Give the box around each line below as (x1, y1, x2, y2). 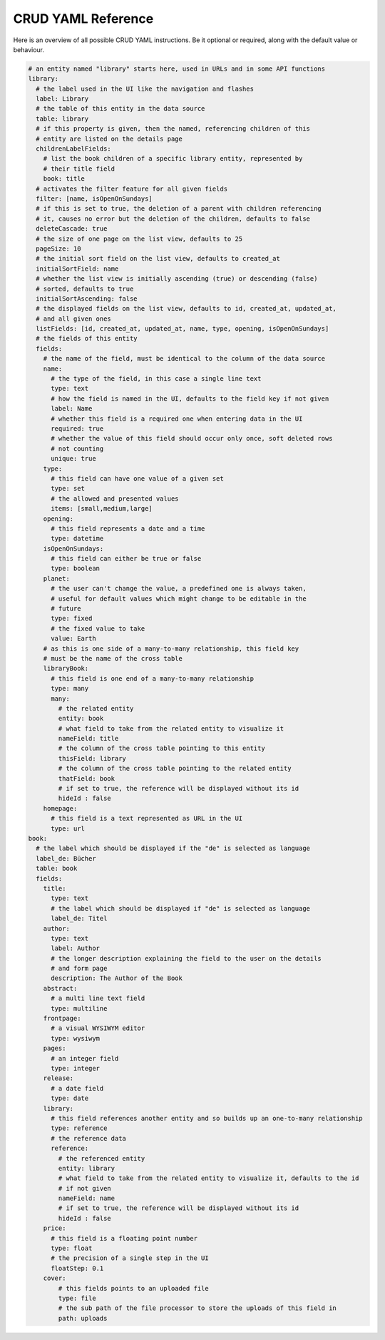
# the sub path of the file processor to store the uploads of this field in (58, 1304, 337, 1312)
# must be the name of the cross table (43, 654, 183, 662)
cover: (43, 1274, 66, 1282)
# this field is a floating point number (51, 1234, 197, 1242)
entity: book (58, 714, 104, 723)
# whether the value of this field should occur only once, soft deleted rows (51, 434, 333, 443)
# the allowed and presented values (51, 494, 179, 503)
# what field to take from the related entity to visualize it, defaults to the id (58, 1174, 359, 1182)
